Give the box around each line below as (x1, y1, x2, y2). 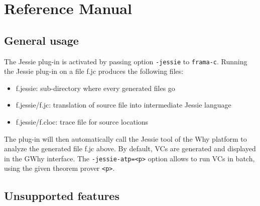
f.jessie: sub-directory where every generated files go (16, 82, 175, 93)
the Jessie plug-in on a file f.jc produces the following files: (4, 66, 184, 76)
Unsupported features (4, 187, 119, 203)
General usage (4, 32, 79, 48)
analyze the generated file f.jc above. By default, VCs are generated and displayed (4, 143, 256, 154)
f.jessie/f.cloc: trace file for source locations (16, 117, 149, 127)
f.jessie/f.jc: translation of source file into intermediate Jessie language (16, 99, 231, 110)
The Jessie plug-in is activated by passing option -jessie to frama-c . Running (4, 56, 247, 66)
